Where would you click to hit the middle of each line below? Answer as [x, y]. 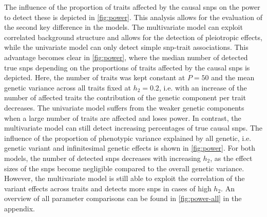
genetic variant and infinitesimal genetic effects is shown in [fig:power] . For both [130, 148]
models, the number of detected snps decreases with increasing [102, 158]
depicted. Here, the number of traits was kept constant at [95, 77]
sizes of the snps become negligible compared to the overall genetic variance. [124, 168]
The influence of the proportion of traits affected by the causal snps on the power [132, 7]
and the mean [233, 77]
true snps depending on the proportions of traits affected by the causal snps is [127, 67]
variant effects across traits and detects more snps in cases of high [108, 188]
